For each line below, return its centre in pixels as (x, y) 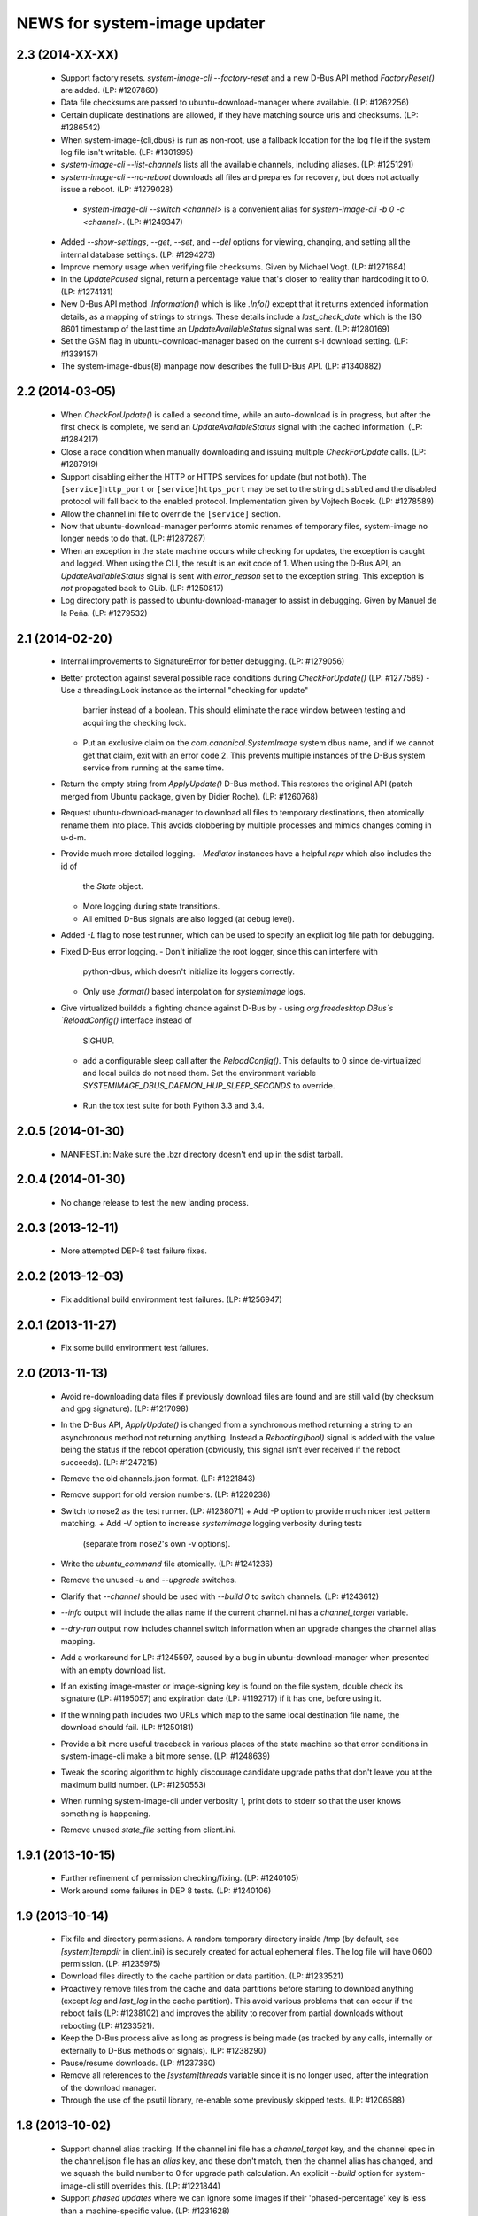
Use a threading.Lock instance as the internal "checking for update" (185, 690)
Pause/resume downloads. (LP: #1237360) (138, 2063)
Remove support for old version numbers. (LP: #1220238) (166, 1494)
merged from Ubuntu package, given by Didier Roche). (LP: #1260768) (189, 796)
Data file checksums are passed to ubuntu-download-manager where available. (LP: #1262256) (235, 103)
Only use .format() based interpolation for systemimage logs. (194, 992)
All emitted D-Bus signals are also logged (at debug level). (189, 918)
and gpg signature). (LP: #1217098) (125, 1408)
